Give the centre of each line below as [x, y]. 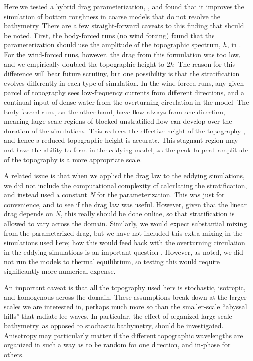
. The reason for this [204, 64]
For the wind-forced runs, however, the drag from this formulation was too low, [122, 54]
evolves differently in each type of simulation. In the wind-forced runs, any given [124, 83]
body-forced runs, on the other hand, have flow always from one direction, [115, 111]
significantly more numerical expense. [60, 271]
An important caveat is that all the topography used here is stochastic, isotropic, [125, 287]
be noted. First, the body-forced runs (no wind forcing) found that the [109, 35]
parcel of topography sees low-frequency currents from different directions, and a [124, 92]
